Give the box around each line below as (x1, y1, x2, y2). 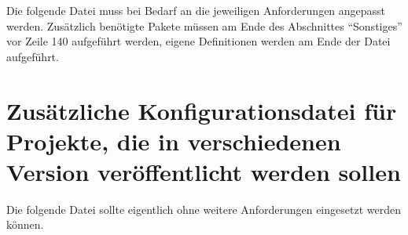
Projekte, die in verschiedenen (6, 125, 341, 157)
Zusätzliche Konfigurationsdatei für (6, 94, 397, 126)
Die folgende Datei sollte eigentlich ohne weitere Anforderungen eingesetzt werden (6, 201, 401, 217)
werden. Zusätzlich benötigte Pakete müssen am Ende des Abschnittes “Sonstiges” (6, 17, 402, 34)
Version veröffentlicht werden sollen (6, 155, 401, 187)
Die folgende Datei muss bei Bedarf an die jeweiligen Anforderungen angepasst (6, 2, 386, 18)
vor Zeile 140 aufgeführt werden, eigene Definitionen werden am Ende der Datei (6, 33, 391, 49)
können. (6, 216, 44, 233)
